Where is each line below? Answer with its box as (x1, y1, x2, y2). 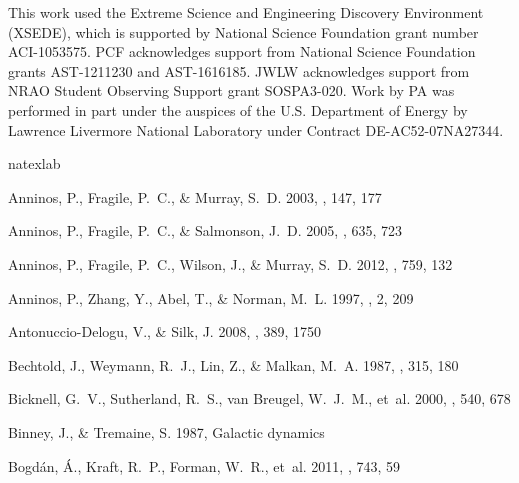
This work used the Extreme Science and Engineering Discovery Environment (8, 2, 484, 22)
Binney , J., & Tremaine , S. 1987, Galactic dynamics (8, 421, 325, 442)
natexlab (8, 153, 61, 174)
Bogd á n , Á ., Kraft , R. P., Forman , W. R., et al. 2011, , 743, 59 (8, 455, 401, 476)
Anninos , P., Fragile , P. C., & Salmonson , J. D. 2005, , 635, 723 (8, 220, 403, 241)
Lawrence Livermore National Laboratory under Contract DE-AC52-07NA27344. (8, 119, 504, 140)
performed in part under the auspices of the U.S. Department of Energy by (8, 99, 468, 120)
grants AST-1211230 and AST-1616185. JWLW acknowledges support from (8, 60, 470, 81)
